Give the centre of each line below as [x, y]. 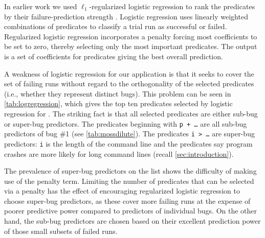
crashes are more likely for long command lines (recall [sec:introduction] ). [119, 153]
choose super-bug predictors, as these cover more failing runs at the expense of [127, 200]
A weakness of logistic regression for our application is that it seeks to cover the [129, 73]
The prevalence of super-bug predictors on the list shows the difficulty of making [130, 171]
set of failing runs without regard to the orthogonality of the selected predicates [129, 84]
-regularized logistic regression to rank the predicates [172, 6]
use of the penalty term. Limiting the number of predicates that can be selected [129, 181]
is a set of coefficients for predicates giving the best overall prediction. [114, 56]
